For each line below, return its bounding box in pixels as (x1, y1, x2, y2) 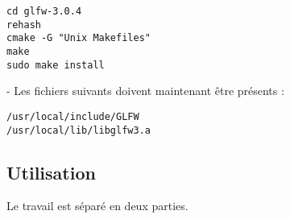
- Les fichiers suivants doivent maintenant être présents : (6, 82, 284, 99)
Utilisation (6, 159, 96, 184)
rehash (6, 19, 41, 31)
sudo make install (6, 59, 105, 71)
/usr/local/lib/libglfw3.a (6, 124, 151, 136)
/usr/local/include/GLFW (6, 110, 139, 122)
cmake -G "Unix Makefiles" (6, 32, 151, 44)
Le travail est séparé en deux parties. (6, 197, 188, 214)
